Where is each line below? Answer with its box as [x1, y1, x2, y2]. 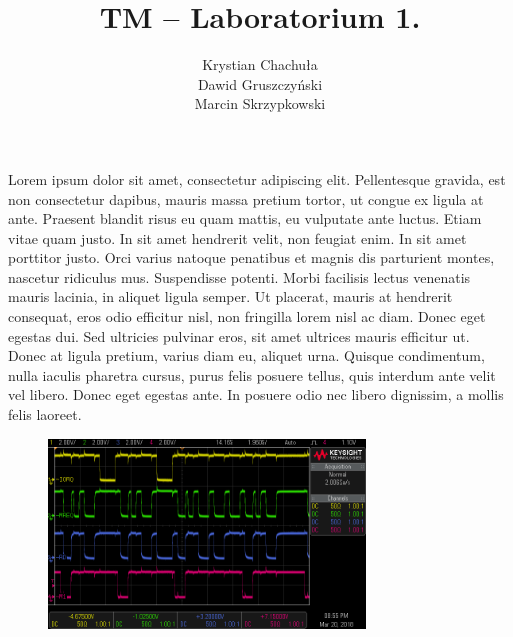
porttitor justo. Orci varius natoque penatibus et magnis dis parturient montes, [8, 247, 495, 268]
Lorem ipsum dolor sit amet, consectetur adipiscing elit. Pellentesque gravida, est [8, 168, 506, 189]
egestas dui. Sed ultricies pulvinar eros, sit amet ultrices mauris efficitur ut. [8, 325, 470, 346]
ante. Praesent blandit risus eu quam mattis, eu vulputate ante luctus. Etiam [8, 208, 482, 229]
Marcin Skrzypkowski [194, 93, 326, 114]
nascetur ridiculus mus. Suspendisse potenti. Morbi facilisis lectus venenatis [8, 266, 471, 287]
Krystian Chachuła [202, 54, 318, 75]
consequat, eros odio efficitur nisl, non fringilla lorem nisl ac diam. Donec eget [8, 306, 486, 327]
